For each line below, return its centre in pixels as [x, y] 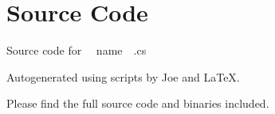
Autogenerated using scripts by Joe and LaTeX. [123, 76]
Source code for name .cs [77, 50]
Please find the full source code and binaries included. [138, 103]
